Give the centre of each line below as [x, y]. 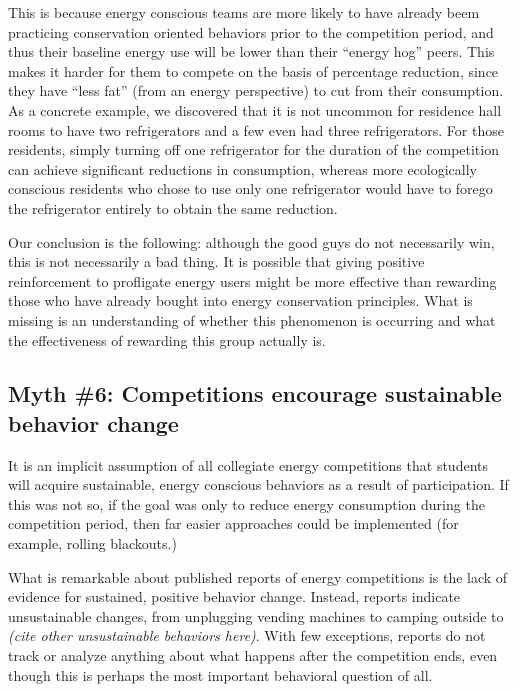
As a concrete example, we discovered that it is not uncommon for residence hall [255, 109]
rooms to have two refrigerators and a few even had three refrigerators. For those [256, 129]
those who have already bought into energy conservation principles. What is [240, 300]
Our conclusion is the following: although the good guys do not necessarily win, [251, 241]
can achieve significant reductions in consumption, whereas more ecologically [243, 168]
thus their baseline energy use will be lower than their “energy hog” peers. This [251, 51]
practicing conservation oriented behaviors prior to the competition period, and [251, 31]
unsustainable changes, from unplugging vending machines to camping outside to [256, 615]
